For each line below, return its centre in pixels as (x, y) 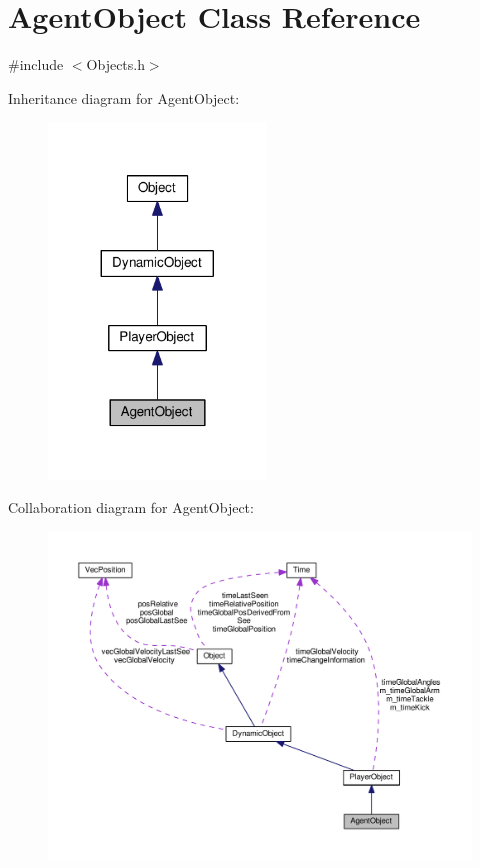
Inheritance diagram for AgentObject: (124, 97)
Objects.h (115, 64)
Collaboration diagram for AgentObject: (131, 507)
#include (36, 64)
